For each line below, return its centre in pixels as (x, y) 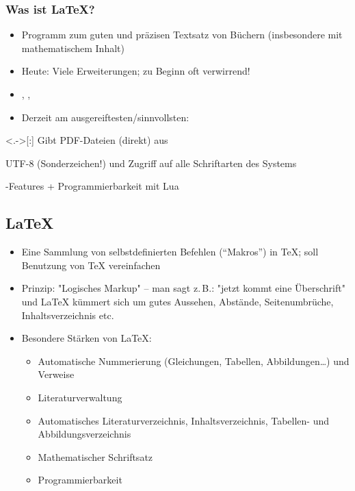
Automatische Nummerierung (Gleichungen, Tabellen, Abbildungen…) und (194, 361)
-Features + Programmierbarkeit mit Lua (92, 186)
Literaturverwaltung (80, 397)
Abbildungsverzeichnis (84, 434)
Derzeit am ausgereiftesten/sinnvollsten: (105, 117)
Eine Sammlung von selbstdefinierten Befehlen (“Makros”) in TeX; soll (170, 252)
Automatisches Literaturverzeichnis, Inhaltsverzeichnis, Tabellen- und (183, 420)
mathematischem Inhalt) (73, 48)
